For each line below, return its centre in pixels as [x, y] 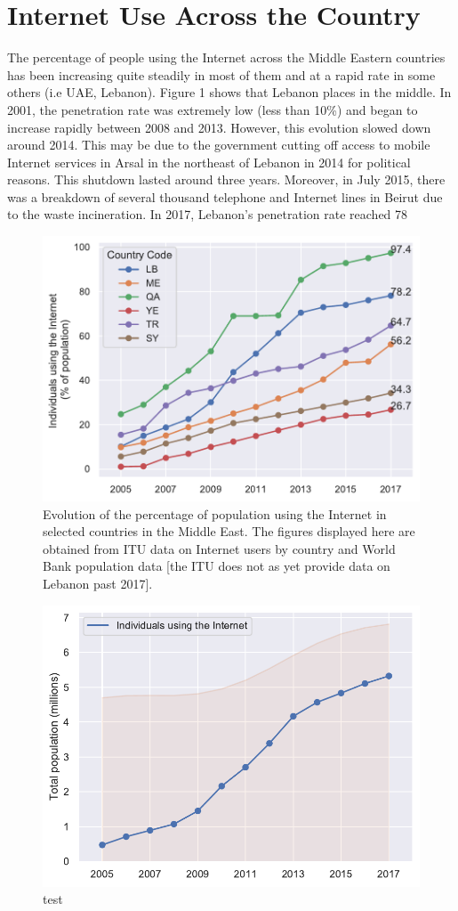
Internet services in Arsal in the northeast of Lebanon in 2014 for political [209, 162]
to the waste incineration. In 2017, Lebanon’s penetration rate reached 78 [208, 214]
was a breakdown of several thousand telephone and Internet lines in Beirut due [225, 196]
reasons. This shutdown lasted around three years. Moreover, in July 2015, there [226, 179]
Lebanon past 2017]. [98, 583]
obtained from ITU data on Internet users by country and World [219, 548]
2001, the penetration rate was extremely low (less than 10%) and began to [213, 109]
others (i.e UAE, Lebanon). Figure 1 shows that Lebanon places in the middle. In [229, 92]
